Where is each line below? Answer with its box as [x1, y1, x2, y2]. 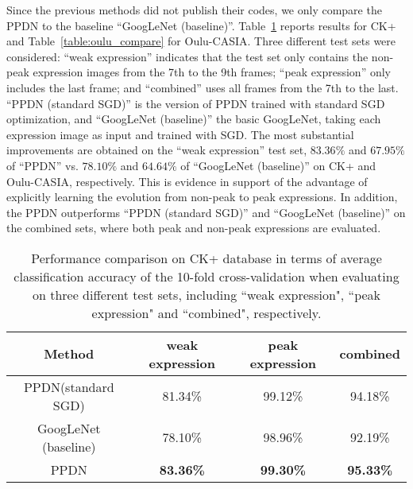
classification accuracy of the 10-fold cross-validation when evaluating [14, 266, 399, 285]
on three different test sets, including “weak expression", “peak [32, 285, 381, 304]
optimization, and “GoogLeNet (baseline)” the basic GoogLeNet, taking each [6, 111, 381, 127]
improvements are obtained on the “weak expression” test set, [6, 142, 307, 158]
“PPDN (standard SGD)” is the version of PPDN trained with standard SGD [6, 95, 385, 111]
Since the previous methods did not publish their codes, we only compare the [6, 2, 382, 17]
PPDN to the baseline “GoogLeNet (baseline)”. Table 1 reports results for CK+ [6, 17, 396, 33]
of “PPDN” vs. [6, 157, 79, 173]
